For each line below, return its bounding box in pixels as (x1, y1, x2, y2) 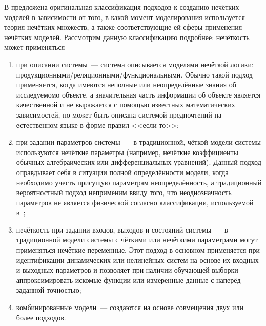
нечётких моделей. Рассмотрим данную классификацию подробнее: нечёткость (4, 31, 250, 42)
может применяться (4, 42, 65, 52)
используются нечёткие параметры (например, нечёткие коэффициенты (16, 146, 238, 157)
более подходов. (16, 312, 66, 322)
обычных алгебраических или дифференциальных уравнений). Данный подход (16, 157, 261, 167)
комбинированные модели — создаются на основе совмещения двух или (16, 302, 244, 313)
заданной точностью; (16, 284, 81, 295)
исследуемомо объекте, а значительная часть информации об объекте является (16, 89, 260, 100)
